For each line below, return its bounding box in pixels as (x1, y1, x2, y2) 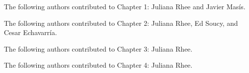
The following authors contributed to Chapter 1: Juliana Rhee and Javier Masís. (4, 1, 246, 11)
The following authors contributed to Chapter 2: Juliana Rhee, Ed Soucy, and (4, 18, 238, 28)
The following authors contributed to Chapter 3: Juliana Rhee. (4, 43, 193, 54)
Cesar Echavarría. (4, 27, 57, 37)
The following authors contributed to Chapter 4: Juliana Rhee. (4, 60, 193, 70)
